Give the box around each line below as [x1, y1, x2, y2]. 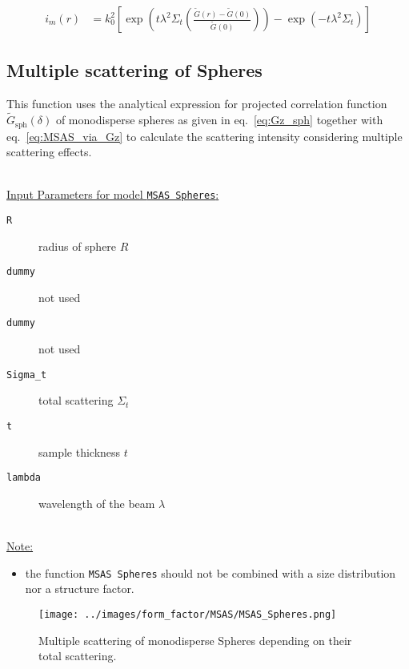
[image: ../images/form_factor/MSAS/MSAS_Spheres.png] [38, 608, 337, 620]
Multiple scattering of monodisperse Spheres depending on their [38, 631, 352, 648]
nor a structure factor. [25, 580, 134, 597]
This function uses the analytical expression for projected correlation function [6, 95, 387, 112]
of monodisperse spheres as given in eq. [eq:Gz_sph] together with [55, 111, 383, 128]
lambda [6, 472, 41, 484]
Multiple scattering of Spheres [6, 58, 263, 83]
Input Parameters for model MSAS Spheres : [6, 186, 219, 203]
